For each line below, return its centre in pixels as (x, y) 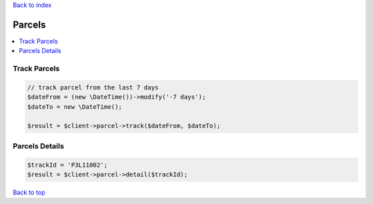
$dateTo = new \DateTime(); (75, 106)
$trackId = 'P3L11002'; (68, 165)
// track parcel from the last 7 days (93, 87)
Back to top (29, 192)
